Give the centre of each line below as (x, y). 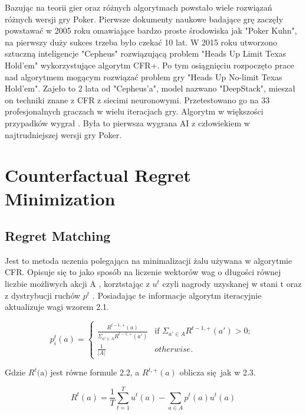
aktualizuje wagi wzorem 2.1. (57, 307)
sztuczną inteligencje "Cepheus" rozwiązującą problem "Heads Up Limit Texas (146, 53)
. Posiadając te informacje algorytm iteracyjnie (177, 295)
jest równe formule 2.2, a (95, 372)
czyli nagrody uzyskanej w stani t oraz (232, 284)
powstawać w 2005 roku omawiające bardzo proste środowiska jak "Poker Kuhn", (151, 30)
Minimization (60, 198)
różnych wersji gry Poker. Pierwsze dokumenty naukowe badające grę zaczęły (144, 19)
